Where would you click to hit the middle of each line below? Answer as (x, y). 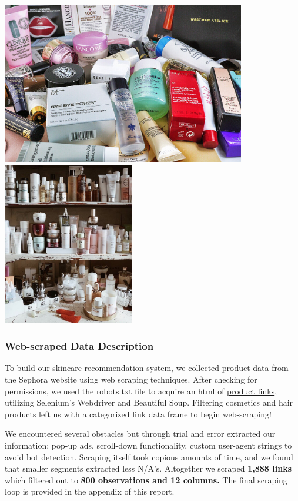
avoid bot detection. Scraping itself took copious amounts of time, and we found (149, 457)
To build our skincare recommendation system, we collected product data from (147, 368)
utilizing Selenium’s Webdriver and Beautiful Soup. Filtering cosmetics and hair (149, 402)
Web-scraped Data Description (79, 346)
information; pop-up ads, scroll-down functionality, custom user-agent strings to (148, 445)
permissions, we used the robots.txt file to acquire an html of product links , (141, 391)
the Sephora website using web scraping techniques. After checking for (131, 379)
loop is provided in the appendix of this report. (90, 491)
